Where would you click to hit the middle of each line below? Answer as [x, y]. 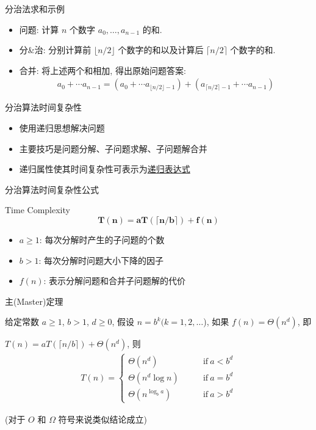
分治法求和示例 [35, 9]
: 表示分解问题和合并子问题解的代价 [115, 281]
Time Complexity [38, 210]
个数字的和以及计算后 [161, 50]
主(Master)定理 [34, 301]
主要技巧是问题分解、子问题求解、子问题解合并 [113, 148]
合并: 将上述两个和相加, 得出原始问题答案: [102, 70]
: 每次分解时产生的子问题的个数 [102, 239]
